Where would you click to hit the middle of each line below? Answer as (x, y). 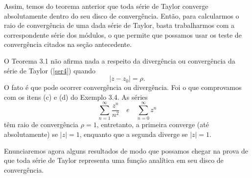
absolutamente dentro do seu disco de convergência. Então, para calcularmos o (122, 15)
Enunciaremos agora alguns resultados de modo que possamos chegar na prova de (126, 150)
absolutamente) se (31, 134)
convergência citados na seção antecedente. (68, 44)
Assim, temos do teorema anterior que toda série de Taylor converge (106, 6)
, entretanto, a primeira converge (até (153, 124)
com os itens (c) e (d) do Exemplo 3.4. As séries (76, 97)
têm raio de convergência (41, 124)
